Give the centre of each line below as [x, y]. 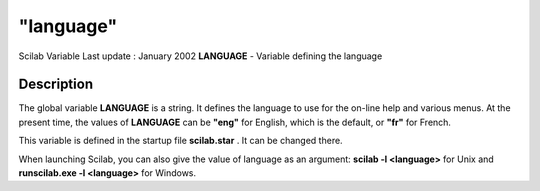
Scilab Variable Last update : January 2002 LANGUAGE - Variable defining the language [200, 56]
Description [56, 84]
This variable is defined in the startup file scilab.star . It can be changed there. [181, 141]
